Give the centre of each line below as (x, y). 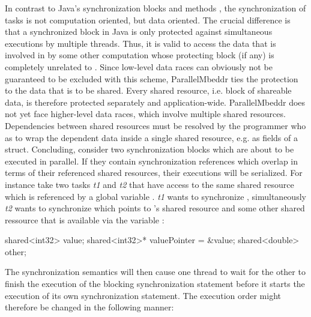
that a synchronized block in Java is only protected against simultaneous (139, 32)
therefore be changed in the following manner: (89, 307)
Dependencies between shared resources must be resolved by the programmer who (155, 125)
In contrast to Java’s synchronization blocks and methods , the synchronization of (155, 8)
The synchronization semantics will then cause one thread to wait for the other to (155, 272)
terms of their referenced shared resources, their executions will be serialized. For (154, 173)
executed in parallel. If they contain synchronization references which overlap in (152, 161)
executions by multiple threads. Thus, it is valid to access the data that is (140, 43)
